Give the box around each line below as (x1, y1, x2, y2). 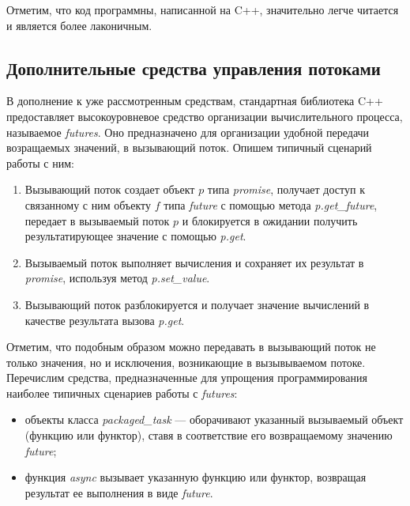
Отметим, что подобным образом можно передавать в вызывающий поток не (6, 338, 376, 355)
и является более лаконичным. (6, 17, 152, 33)
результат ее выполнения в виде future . (24, 484, 213, 500)
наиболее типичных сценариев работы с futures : (6, 384, 238, 401)
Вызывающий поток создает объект (24, 181, 195, 198)
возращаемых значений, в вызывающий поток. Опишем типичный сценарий (6, 139, 372, 156)
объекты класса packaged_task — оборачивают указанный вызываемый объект (24, 411, 404, 428)
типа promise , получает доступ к (207, 181, 365, 198)
